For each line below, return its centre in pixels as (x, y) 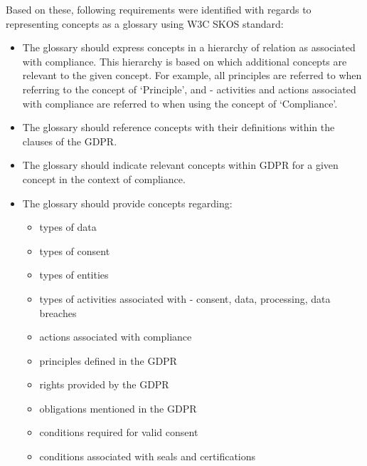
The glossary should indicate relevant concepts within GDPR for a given (180, 165)
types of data (68, 227)
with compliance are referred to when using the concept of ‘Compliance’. (180, 103)
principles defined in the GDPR (108, 360)
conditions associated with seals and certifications (148, 456)
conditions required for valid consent (119, 432)
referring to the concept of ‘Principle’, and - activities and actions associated (189, 89)
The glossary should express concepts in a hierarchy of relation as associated (189, 47)
